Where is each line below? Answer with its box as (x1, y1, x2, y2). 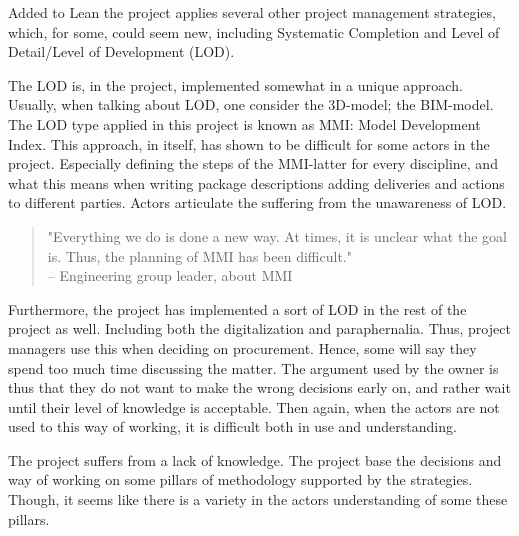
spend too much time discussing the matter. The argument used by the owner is (8, 357, 499, 378)
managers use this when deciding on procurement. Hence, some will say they (8, 337, 477, 358)
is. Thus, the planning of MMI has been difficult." (47, 245, 352, 266)
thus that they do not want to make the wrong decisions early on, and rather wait (8, 377, 511, 398)
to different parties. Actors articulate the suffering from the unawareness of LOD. (8, 192, 507, 213)
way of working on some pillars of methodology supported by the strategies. (8, 469, 473, 490)
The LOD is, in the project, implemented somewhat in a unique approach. (8, 74, 463, 95)
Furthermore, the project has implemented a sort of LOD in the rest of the (8, 298, 467, 319)
